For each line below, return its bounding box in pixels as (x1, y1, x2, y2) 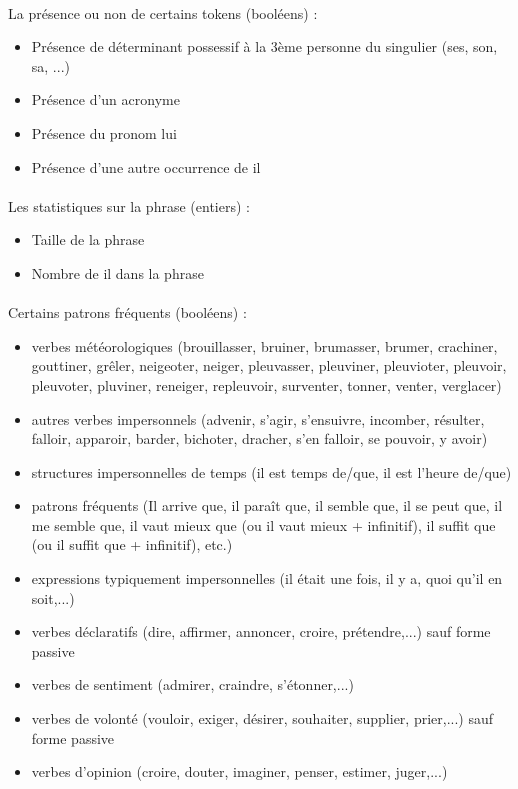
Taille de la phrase (31, 229, 145, 250)
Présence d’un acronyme (31, 89, 180, 110)
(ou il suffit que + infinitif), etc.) (31, 534, 233, 555)
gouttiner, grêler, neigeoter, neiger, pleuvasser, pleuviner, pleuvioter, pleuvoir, (31, 355, 507, 376)
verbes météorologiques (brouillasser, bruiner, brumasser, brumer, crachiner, (31, 335, 498, 356)
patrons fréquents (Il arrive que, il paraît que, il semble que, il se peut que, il (31, 495, 503, 516)
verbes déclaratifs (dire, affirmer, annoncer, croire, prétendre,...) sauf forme (31, 621, 491, 642)
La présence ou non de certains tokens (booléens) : (8, 2, 318, 23)
